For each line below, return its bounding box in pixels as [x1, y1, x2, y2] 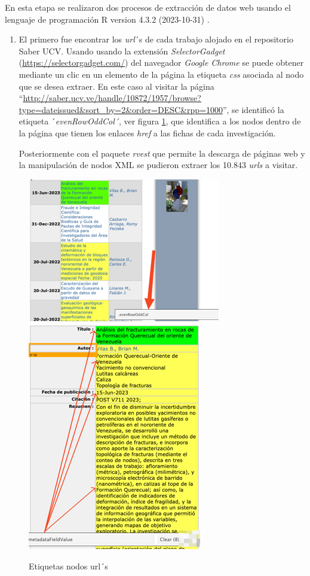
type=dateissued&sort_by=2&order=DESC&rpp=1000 [19, 103, 223, 115]
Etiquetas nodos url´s [29, 559, 108, 572]
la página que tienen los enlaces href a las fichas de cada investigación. [19, 126, 276, 139]
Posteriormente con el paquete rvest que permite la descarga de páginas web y [19, 147, 305, 159]
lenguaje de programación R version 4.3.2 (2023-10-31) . [5, 13, 210, 25]
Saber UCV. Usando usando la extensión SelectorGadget [19, 44, 225, 57]
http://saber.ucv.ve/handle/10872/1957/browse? [23, 92, 201, 104]
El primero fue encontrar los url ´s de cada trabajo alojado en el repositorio [19, 33, 293, 45]
